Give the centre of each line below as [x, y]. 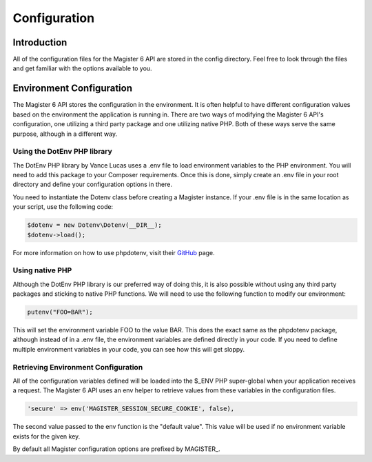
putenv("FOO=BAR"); [60, 312]
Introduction [40, 42]
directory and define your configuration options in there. [92, 184]
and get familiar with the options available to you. [82, 68]
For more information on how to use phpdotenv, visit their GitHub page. [114, 252]
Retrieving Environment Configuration [78, 367]
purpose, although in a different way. [65, 134]
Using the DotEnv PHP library [63, 152]
